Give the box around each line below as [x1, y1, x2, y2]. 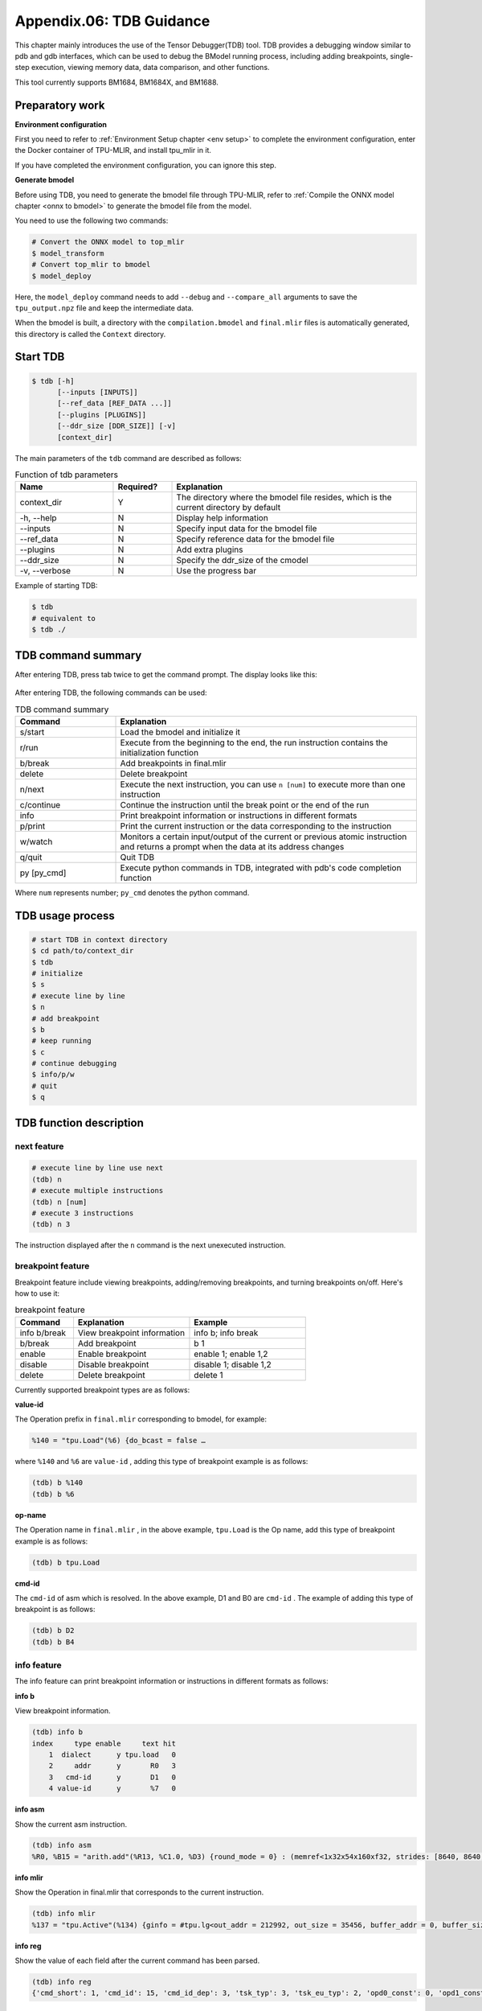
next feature [14, 1141, 64, 1152]
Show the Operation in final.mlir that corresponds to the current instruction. [14, 1887, 264, 1898]
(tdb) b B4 [31, 1637, 75, 1647]
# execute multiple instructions [31, 1186, 164, 1195]
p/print [19, 820, 46, 832]
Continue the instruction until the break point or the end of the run [120, 799, 370, 810]
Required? [117, 481, 158, 492]
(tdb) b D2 [31, 1626, 75, 1635]
